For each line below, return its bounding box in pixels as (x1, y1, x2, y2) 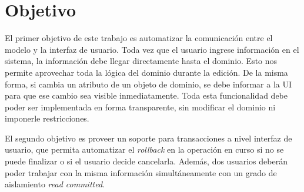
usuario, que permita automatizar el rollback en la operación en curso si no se (5, 143, 284, 156)
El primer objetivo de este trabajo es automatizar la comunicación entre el (5, 32, 273, 44)
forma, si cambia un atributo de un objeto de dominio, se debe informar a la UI (5, 78, 292, 90)
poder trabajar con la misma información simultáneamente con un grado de (5, 166, 277, 178)
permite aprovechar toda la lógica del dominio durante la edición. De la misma (5, 66, 288, 78)
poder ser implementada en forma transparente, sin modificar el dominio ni (5, 100, 276, 113)
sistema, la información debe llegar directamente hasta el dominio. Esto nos (5, 55, 278, 67)
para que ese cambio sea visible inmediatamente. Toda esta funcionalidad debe (5, 89, 288, 102)
